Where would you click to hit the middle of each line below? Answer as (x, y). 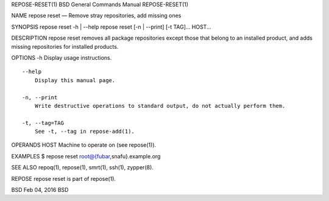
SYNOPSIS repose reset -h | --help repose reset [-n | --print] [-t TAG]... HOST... (111, 27)
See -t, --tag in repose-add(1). (85, 132)
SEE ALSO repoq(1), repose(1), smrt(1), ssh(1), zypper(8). (82, 167)
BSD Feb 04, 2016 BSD (40, 190)
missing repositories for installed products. (65, 46)
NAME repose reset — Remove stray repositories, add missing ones (96, 16)
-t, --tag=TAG (43, 123)
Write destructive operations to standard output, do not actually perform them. (160, 106)
